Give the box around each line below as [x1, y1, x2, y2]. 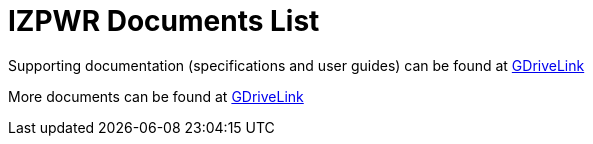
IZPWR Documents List [8, 4, 320, 38]
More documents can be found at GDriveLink [8, 87, 304, 105]
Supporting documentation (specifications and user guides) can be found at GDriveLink [8, 56, 585, 74]
